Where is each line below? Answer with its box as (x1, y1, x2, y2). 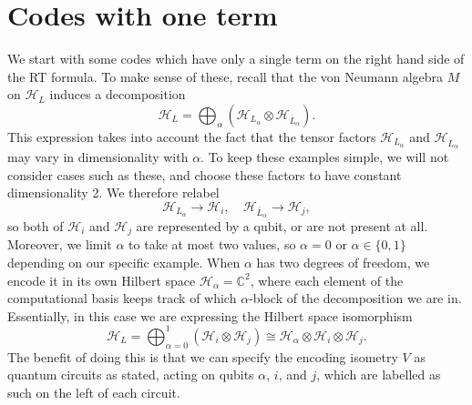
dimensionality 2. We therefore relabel (7, 183, 220, 202)
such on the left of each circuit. (7, 382, 180, 401)
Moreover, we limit (7, 235, 112, 254)
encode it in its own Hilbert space (7, 270, 196, 289)
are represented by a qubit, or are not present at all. (136, 217, 428, 235)
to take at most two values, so (128, 235, 296, 254)
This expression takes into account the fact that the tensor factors (7, 127, 376, 146)
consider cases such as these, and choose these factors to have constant (7, 165, 402, 184)
